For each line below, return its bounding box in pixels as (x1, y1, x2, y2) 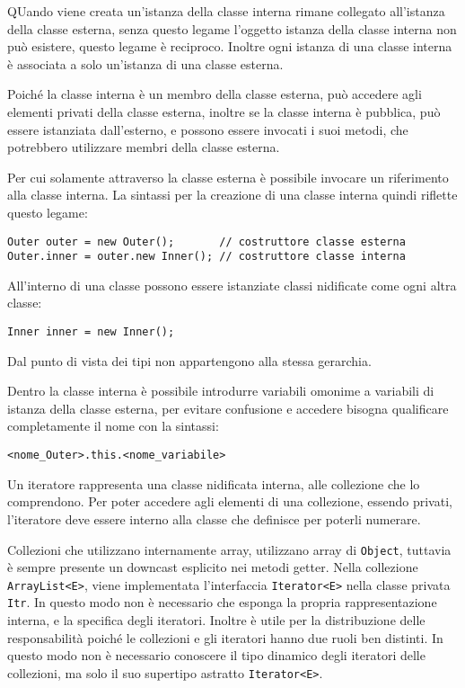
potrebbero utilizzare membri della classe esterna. (7, 138, 280, 156)
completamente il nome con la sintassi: (7, 416, 219, 435)
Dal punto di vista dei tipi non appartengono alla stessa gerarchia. (7, 351, 372, 370)
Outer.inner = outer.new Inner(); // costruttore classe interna (7, 250, 406, 264)
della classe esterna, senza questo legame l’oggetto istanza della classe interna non (7, 19, 457, 38)
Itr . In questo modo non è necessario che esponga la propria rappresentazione (7, 593, 437, 612)
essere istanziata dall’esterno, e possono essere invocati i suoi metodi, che (7, 120, 408, 138)
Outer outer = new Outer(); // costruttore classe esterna (7, 235, 406, 248)
